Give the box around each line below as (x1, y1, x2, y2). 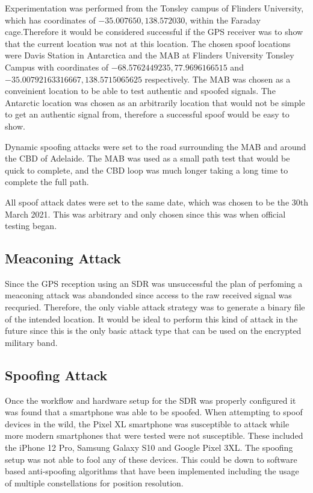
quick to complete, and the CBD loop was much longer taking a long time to (5, 163, 288, 176)
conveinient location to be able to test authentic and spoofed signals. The (5, 84, 276, 97)
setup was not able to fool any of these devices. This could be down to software (5, 453, 297, 465)
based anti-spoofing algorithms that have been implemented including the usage (5, 465, 299, 477)
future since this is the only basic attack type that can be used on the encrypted (5, 324, 302, 337)
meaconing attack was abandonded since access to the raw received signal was (5, 289, 292, 301)
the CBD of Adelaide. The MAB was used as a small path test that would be (5, 152, 290, 165)
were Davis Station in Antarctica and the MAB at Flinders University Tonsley (5, 49, 294, 61)
